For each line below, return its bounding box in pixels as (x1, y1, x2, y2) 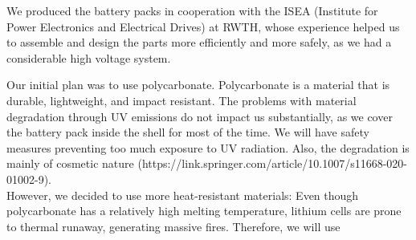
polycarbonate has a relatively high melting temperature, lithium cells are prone (6, 202, 402, 219)
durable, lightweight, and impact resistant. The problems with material (6, 92, 357, 108)
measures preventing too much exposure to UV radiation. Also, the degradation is (6, 139, 410, 156)
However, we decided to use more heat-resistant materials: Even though (6, 186, 359, 203)
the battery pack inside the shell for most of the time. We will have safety (6, 124, 369, 140)
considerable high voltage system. (6, 49, 171, 66)
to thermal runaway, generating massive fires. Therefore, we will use (6, 218, 341, 234)
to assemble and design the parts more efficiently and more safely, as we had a (6, 34, 392, 51)
